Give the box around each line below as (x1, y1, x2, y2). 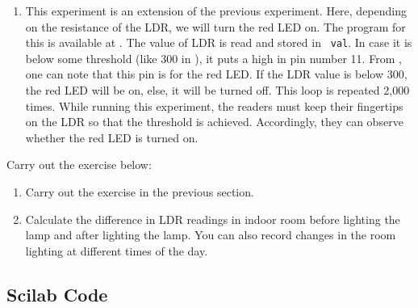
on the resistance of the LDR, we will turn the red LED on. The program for (25, 18, 406, 35)
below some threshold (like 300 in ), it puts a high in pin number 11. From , (25, 49, 402, 66)
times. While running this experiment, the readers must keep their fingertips (25, 97, 403, 114)
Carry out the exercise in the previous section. (25, 184, 254, 200)
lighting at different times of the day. (25, 242, 208, 259)
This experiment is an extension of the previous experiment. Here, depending (25, 2, 407, 19)
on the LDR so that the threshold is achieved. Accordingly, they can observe (25, 113, 403, 130)
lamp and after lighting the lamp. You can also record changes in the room (25, 226, 396, 243)
